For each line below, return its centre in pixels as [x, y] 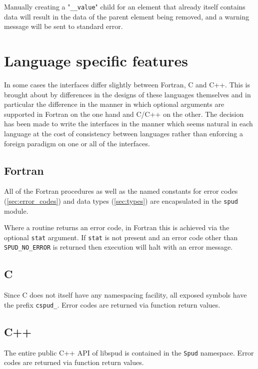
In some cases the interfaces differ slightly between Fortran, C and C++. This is [127, 84]
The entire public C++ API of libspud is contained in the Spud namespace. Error [129, 352]
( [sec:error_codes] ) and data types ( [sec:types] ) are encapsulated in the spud [121, 200]
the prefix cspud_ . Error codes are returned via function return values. [112, 304]
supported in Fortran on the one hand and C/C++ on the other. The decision [124, 114]
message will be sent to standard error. [63, 26]
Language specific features [96, 61]
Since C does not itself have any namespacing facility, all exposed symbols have [125, 295]
